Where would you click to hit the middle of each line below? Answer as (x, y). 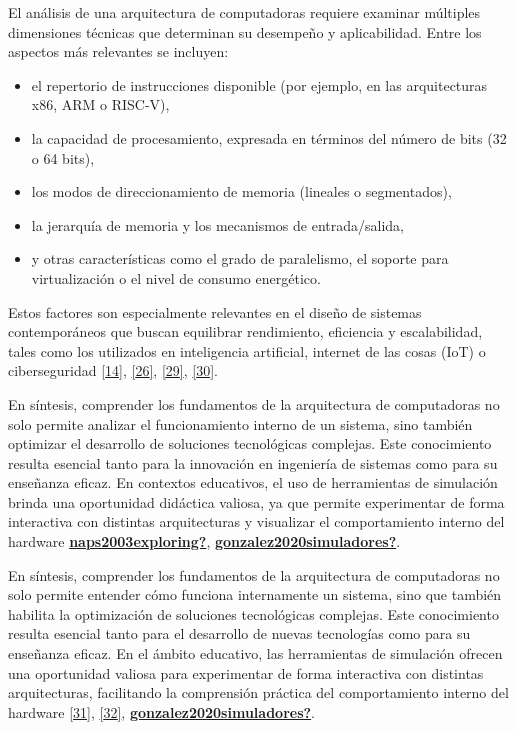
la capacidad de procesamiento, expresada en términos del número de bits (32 (269, 137)
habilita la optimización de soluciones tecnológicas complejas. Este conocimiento (253, 613)
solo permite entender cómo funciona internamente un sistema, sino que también (255, 594)
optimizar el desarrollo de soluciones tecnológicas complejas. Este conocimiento (250, 443)
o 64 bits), (63, 157)
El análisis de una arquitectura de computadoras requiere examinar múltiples (244, 12)
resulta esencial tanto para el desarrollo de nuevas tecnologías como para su (239, 633)
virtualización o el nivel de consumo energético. (176, 277)
